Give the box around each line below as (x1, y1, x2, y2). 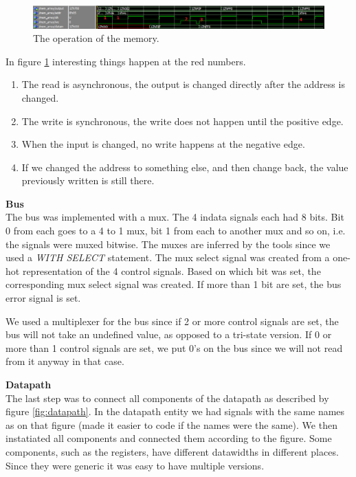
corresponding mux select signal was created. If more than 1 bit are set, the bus (5, 277, 342, 291)
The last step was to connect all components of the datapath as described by (5, 390, 329, 405)
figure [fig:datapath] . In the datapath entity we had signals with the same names (5, 404, 345, 419)
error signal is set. (5, 291, 81, 305)
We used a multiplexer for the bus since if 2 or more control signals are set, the (5, 313, 339, 328)
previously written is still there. (21, 173, 155, 188)
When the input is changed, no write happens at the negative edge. (21, 137, 305, 151)
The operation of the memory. (33, 31, 159, 45)
